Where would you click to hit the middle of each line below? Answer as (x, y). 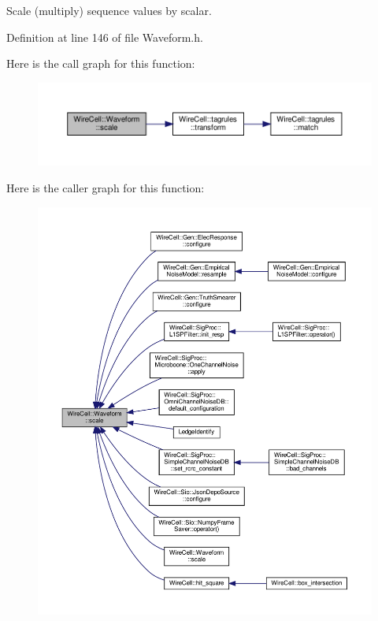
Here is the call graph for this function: (101, 63)
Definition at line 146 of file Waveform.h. (105, 37)
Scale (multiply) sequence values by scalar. (109, 10)
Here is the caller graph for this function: (106, 187)
